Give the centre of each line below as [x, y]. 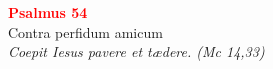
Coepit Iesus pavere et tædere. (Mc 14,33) [136, 51]
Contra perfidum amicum [85, 31]
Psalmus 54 [48, 12]
